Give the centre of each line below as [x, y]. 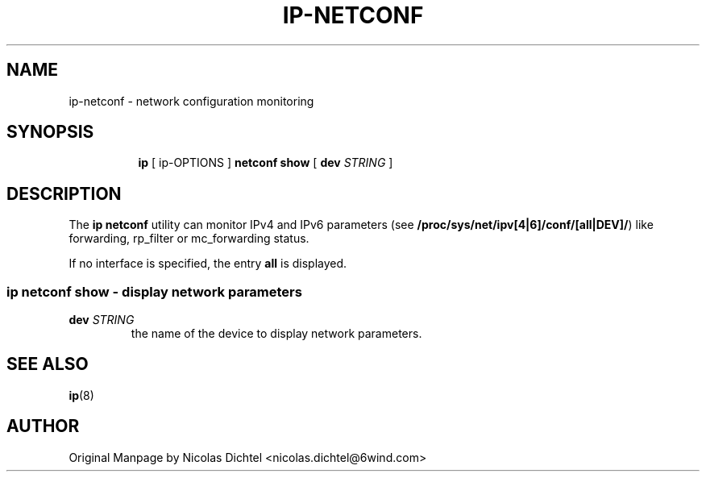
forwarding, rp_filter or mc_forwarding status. [189, 239]
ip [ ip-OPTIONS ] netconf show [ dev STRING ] [266, 163]
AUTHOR [43, 426]
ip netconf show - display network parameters [154, 291]
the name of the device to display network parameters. [276, 334]
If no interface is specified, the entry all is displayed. [208, 264]
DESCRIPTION [64, 193]
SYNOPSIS [50, 132]
